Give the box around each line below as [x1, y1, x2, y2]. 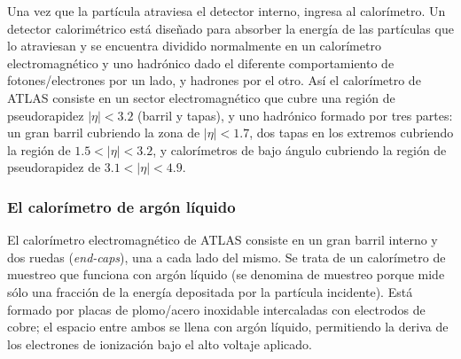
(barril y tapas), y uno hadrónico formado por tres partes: [137, 105, 453, 124]
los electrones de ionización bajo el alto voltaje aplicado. [7, 334, 312, 353]
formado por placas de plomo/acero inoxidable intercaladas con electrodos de [7, 300, 426, 318]
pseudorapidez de [7, 158, 101, 176]
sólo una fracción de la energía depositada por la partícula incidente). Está [7, 282, 413, 300]
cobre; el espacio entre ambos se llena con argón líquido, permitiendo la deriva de [7, 317, 449, 336]
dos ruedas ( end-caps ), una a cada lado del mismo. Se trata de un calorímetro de [7, 247, 446, 266]
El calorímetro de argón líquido [7, 195, 236, 217]
